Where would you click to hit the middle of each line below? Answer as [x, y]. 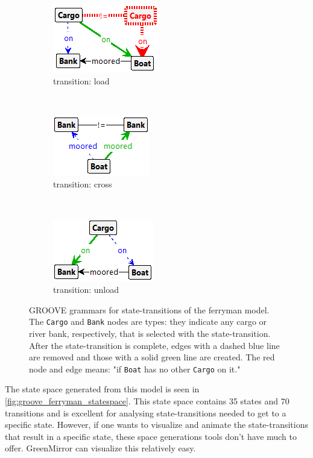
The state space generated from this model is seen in [102, 389]
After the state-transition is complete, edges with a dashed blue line [154, 345]
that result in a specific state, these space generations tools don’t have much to [151, 436]
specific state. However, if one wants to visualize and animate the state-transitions [157, 425]
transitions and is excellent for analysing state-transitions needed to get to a [146, 413]
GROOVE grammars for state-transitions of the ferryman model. [149, 309]
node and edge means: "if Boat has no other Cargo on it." [135, 369]
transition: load [81, 80]
